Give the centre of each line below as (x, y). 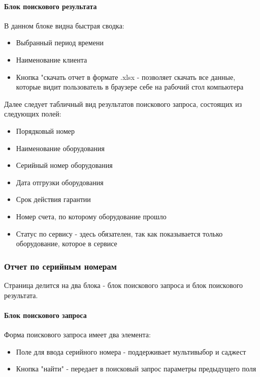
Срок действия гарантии (53, 199)
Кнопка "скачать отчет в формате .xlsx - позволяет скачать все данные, (126, 77)
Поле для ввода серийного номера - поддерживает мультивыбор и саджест (131, 351)
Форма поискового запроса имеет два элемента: (77, 334)
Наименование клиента (52, 59)
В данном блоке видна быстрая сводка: (64, 25)
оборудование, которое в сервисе (67, 243)
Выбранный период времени (60, 42)
